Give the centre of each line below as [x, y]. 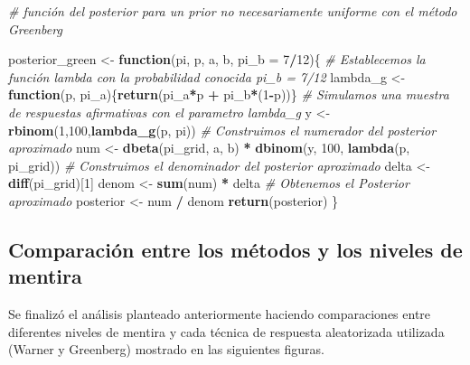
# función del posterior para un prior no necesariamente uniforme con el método [233, 11]
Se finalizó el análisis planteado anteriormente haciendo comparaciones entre [220, 314]
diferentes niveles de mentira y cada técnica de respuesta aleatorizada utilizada [226, 331]
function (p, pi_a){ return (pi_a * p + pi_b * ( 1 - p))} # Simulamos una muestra [229, 94]
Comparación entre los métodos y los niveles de [235, 249]
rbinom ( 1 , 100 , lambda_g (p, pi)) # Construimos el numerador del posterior [222, 130]
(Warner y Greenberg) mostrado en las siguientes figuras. [166, 349]
